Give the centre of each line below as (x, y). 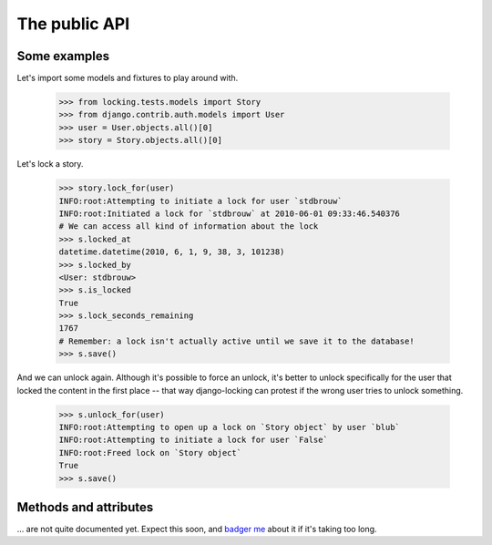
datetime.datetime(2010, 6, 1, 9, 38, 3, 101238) (172, 252)
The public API (73, 24)
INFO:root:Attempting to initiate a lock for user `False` (193, 440)
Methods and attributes (85, 507)
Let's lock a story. (50, 164)
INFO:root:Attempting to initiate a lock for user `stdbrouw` (200, 201)
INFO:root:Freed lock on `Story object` (150, 452)
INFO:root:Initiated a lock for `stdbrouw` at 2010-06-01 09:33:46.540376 (230, 213)
